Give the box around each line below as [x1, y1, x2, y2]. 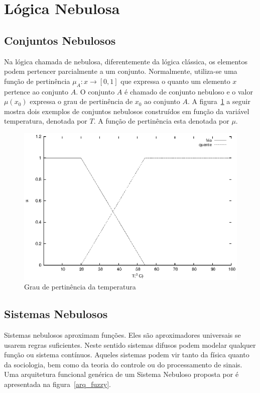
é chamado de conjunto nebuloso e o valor [124, 86, 253, 96]
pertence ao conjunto [4, 86, 68, 96]
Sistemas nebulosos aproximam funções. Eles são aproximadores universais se [4, 330, 241, 340]
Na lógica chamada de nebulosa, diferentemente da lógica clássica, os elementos [4, 56, 247, 66]
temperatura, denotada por [4, 116, 87, 126]
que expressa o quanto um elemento [120, 75, 230, 86]
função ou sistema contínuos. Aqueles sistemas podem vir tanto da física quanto [4, 349, 249, 360]
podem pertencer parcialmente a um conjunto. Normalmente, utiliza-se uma [4, 66, 237, 76]
